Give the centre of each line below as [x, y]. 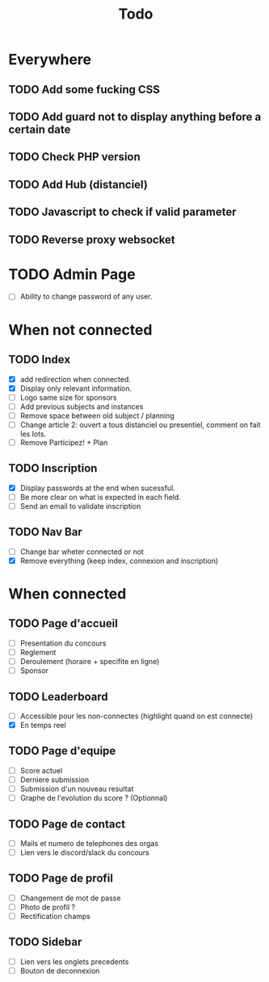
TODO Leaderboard [59, 696]
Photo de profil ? [47, 907]
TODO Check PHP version [75, 157]
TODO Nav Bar [45, 532]
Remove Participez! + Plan [64, 442]
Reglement [38, 652]
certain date [40, 129]
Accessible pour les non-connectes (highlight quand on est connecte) [137, 716]
